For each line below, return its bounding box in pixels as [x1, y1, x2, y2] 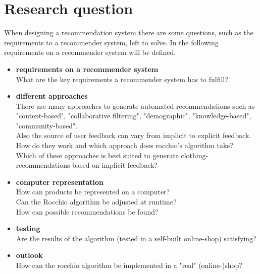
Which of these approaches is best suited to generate [16, 150, 179, 160]
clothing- [181, 150, 209, 160]
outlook [16, 250, 43, 260]
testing [16, 223, 40, 234]
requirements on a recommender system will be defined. [4, 47, 176, 57]
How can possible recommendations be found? [16, 206, 159, 217]
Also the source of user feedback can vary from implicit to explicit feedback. [16, 130, 251, 141]
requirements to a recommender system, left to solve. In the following [4, 37, 219, 47]
